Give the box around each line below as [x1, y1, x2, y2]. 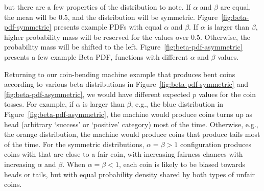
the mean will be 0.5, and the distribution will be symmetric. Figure [4, 11, 218, 22]
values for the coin [198, 88, 256, 99]
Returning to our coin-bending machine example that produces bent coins [4, 68, 235, 79]
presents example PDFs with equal [53, 21, 162, 32]
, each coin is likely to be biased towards [118, 158, 246, 169]
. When [62, 158, 85, 169]
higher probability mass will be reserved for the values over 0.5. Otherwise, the [4, 31, 251, 42]
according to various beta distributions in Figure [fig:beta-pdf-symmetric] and [4, 79, 248, 89]
